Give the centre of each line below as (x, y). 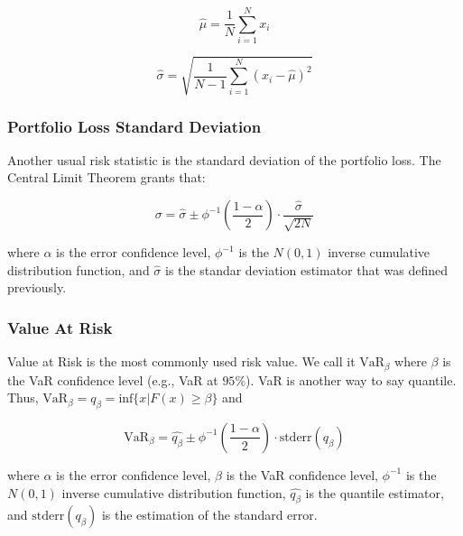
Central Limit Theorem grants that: (106, 177)
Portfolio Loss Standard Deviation (134, 126)
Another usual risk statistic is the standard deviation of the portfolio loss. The (224, 159)
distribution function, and (79, 269)
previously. (37, 287)
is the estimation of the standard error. (209, 515)
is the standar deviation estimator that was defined (307, 269)
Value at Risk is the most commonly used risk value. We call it (181, 361)
